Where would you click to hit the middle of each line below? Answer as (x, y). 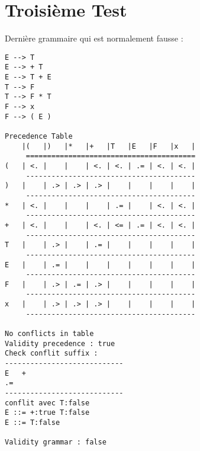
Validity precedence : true (60, 343)
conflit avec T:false (47, 403)
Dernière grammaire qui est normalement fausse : (94, 38)
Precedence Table (39, 136)
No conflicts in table (49, 334)
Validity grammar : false (56, 442)
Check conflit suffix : (51, 354)
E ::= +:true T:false (47, 413)
